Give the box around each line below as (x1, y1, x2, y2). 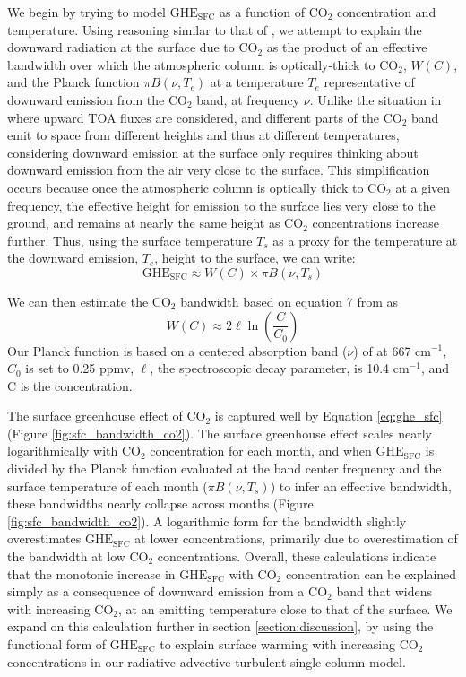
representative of (324, 73, 415, 91)
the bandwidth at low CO (7, 547, 149, 566)
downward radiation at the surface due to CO (7, 38, 258, 56)
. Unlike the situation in (309, 90, 442, 108)
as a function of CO (220, 3, 328, 21)
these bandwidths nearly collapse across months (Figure (7, 494, 314, 513)
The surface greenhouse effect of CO (7, 406, 206, 425)
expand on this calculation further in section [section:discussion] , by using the (7, 617, 434, 636)
